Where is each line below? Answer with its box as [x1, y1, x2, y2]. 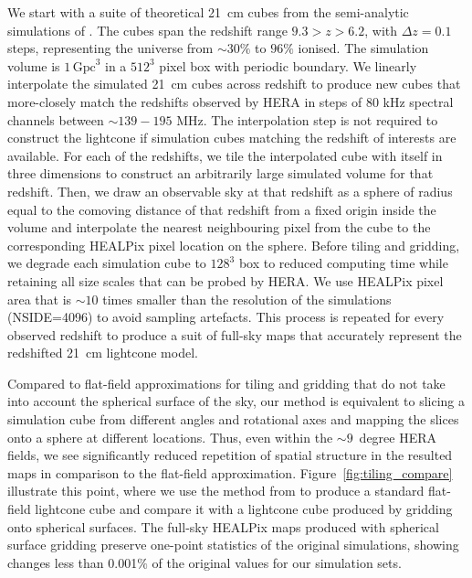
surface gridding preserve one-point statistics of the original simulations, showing [7, 535, 459, 554]
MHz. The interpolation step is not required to [176, 110, 438, 129]
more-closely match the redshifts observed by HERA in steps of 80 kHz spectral [7, 91, 454, 111]
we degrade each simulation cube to [7, 253, 206, 273]
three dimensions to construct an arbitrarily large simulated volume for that [7, 164, 434, 183]
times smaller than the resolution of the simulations [102, 289, 392, 308]
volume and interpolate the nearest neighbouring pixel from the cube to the [7, 218, 431, 237]
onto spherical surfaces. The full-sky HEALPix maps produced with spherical [7, 517, 439, 536]
